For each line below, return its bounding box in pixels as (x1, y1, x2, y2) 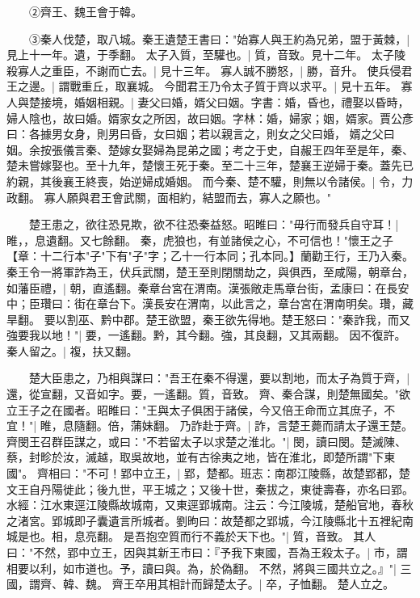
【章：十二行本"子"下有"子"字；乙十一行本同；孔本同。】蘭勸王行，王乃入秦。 (6, 247, 414, 264)
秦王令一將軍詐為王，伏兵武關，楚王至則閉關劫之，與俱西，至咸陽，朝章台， (6, 263, 414, 280)
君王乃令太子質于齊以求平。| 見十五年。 (187, 78, 397, 95)
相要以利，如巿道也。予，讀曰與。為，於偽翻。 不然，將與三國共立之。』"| (6, 559, 397, 576)
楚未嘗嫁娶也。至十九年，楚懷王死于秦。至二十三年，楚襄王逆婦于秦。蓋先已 (6, 157, 414, 174)
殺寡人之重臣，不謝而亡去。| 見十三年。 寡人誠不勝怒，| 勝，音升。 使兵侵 (6, 61, 401, 78)
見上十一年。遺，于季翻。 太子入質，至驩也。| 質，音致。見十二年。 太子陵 (6, 46, 405, 63)
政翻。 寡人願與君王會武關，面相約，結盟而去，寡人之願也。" (6, 188, 331, 205)
